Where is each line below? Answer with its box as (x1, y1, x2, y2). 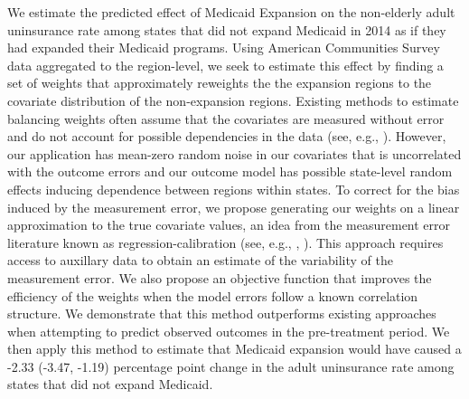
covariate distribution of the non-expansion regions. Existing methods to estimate (7, 90, 459, 109)
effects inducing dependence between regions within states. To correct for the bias (7, 179, 460, 198)
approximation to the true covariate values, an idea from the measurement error (7, 215, 451, 234)
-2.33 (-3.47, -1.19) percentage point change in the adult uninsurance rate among (7, 356, 455, 375)
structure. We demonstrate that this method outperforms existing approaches (7, 304, 436, 323)
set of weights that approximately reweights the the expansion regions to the (7, 73, 432, 92)
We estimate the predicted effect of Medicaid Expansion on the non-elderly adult (7, 3, 455, 21)
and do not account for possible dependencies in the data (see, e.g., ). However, (7, 127, 446, 146)
